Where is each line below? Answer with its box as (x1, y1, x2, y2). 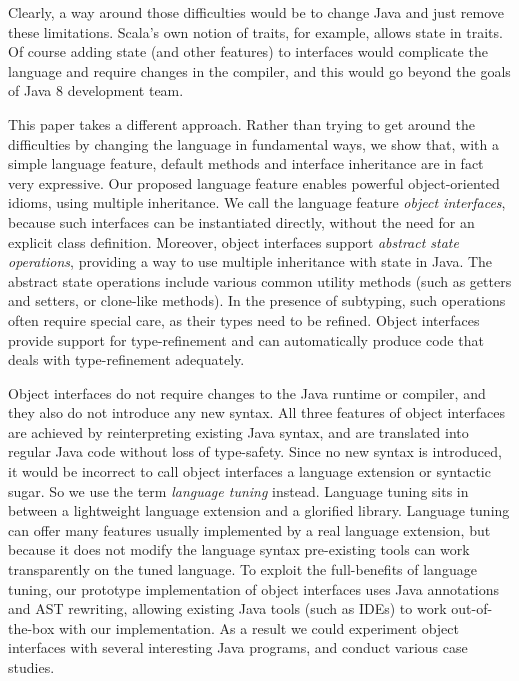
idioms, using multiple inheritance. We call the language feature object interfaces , (8, 192, 506, 213)
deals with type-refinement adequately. (8, 349, 245, 370)
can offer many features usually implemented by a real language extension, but (8, 519, 491, 540)
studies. (8, 657, 55, 677)
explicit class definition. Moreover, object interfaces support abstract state (8, 231, 459, 252)
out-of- (451, 598, 493, 619)
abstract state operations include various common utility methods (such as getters (8, 270, 512, 291)
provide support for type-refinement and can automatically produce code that (8, 329, 484, 350)
